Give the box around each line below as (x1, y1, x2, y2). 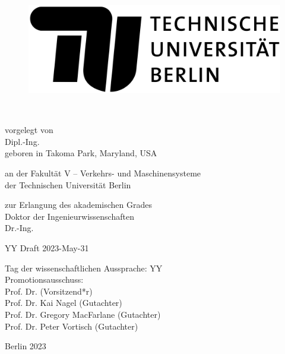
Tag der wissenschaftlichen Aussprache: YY (5, 261, 163, 274)
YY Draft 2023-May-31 (5, 242, 89, 254)
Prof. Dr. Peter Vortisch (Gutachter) (5, 320, 138, 332)
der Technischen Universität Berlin (5, 178, 131, 191)
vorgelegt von (5, 124, 53, 136)
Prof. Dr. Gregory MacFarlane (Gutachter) (5, 308, 161, 320)
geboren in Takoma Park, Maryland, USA (5, 147, 157, 159)
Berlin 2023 (5, 340, 46, 352)
